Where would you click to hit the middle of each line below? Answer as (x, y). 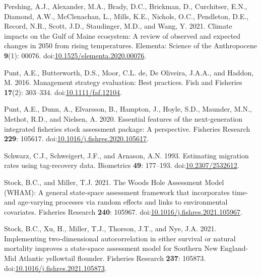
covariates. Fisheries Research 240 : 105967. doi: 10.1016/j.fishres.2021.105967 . (123, 211)
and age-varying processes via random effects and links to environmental (116, 202)
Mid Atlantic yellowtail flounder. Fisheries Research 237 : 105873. (105, 258)
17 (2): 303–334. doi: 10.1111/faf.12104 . (63, 92)
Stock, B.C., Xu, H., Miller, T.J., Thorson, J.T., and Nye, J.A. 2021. (110, 228)
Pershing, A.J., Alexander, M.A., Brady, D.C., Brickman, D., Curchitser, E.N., (126, 6)
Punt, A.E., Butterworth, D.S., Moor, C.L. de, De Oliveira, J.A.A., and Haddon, (129, 72)
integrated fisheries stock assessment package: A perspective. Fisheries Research (127, 128)
